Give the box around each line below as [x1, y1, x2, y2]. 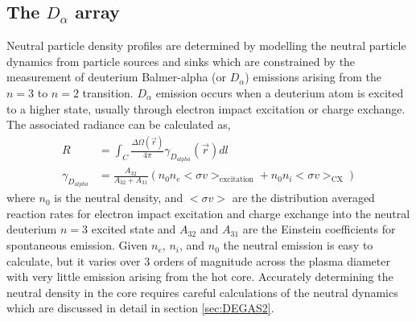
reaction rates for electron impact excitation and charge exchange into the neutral [6, 204, 410, 221]
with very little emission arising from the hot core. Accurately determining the [6, 268, 393, 285]
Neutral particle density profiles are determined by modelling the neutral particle [6, 37, 406, 54]
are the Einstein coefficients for [242, 221, 396, 237]
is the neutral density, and [54, 189, 183, 206]
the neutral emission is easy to [223, 237, 373, 254]
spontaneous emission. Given [6, 237, 148, 254]
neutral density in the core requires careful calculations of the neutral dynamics [6, 283, 398, 300]
